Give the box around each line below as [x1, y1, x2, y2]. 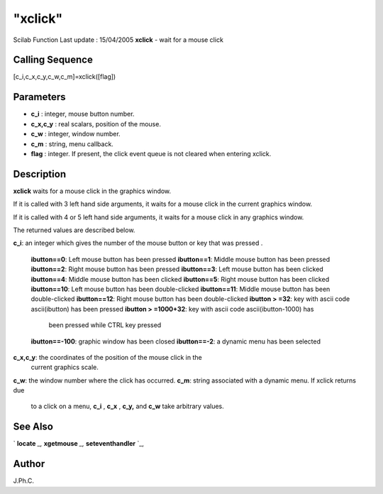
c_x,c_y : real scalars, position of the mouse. [30, 119, 161, 128]
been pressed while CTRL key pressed [48, 321, 162, 329]
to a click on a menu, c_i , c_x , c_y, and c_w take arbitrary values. [30, 402, 225, 411]
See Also [13, 421, 53, 433]
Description [13, 168, 67, 180]
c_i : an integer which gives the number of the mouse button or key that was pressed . [13, 238, 263, 248]
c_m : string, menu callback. [30, 139, 113, 148]
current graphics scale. [30, 363, 99, 372]
